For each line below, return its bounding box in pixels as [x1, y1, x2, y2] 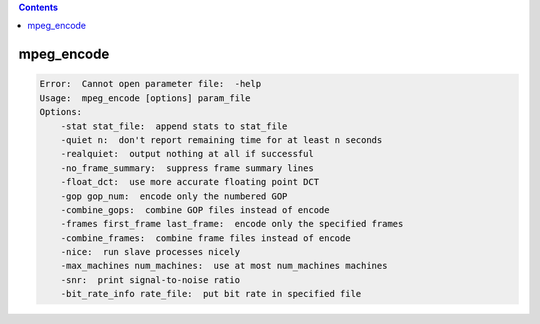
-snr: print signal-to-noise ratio [60, 274, 240, 285]
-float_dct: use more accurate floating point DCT [60, 176, 320, 188]
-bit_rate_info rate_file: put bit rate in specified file [60, 288, 362, 300]
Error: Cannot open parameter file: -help [39, 78, 262, 90]
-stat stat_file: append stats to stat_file [60, 120, 288, 132]
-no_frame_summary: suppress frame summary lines [60, 162, 314, 174]
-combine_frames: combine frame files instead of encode [60, 232, 351, 244]
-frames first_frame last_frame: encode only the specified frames [60, 218, 404, 230]
